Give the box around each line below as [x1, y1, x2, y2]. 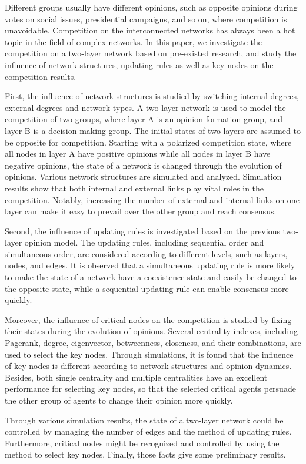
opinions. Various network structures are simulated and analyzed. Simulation [5, 170, 282, 183]
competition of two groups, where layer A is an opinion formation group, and [5, 113, 283, 125]
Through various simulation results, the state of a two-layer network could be [5, 413, 284, 426]
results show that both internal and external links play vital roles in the [5, 181, 264, 194]
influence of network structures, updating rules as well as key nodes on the [5, 58, 274, 70]
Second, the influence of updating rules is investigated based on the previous [5, 224, 280, 237]
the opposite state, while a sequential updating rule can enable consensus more [5, 282, 289, 294]
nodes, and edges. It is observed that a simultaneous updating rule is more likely [5, 259, 295, 271]
